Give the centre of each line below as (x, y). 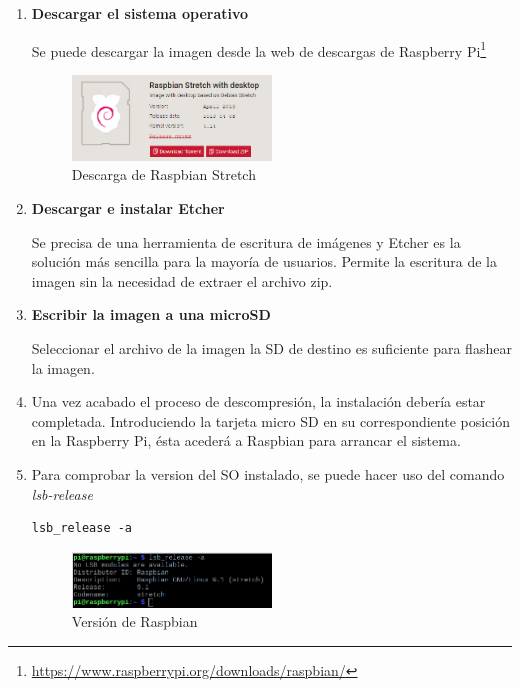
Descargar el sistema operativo (140, 13)
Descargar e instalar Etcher (128, 208)
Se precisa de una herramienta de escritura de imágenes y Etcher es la (246, 241)
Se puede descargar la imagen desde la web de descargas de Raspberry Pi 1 (259, 49)
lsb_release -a (82, 528)
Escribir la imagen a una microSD (151, 314)
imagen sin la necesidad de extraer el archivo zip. (182, 280)
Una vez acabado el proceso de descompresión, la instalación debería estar (258, 401)
